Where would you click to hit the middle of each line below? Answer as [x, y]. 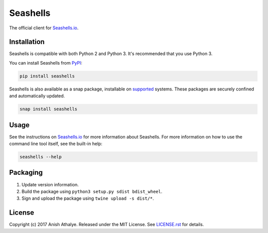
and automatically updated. [37, 96]
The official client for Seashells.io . [44, 28]
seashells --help [41, 157]
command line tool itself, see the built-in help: [56, 144]
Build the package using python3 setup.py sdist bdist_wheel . [92, 191]
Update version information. [50, 184]
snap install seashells [49, 109]
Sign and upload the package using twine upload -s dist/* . [88, 198]
